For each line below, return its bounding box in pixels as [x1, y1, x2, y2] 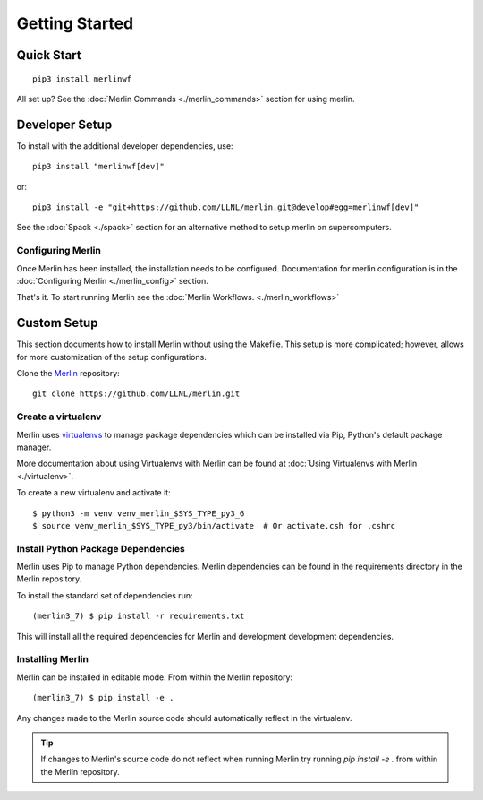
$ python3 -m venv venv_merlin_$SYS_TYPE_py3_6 [32, 508, 245, 519]
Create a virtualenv [16, 410, 102, 423]
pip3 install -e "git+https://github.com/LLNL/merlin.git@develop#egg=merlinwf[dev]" [32, 202, 419, 212]
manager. [16, 442, 52, 452]
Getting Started [16, 13, 134, 33]
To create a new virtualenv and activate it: [16, 487, 171, 498]
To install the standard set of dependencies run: [16, 589, 193, 600]
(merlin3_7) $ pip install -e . [32, 692, 174, 703]
